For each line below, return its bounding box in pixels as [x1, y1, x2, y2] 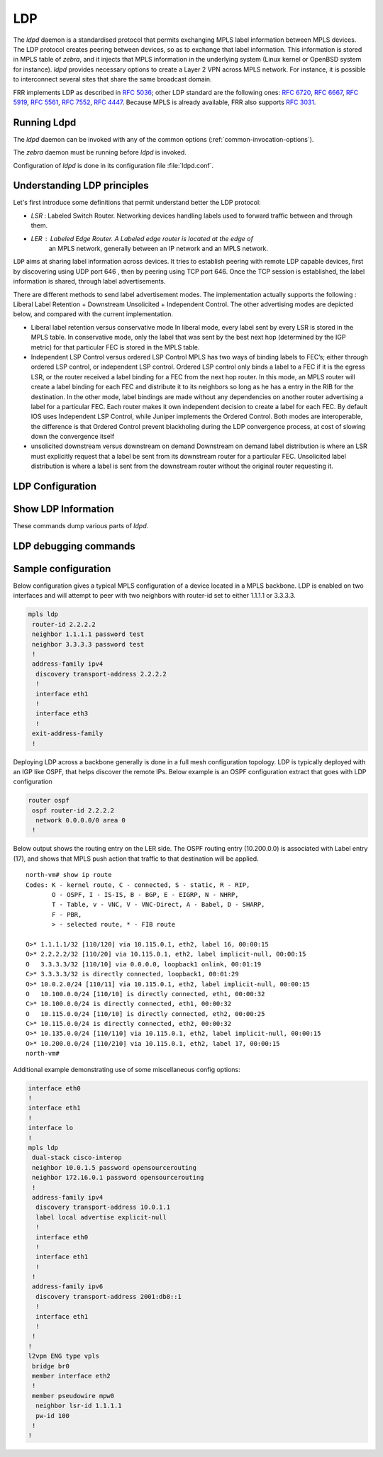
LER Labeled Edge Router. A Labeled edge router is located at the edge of [30, 234, 253, 242]
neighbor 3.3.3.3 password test [32, 640, 145, 648]
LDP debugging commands [13, 540, 136, 552]
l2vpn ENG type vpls [28, 1352, 99, 1361]
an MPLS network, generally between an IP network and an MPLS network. [48, 245, 269, 253]
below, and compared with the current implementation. [13, 310, 174, 318]
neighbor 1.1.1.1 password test [32, 630, 145, 638]
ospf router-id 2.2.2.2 [32, 806, 115, 815]
